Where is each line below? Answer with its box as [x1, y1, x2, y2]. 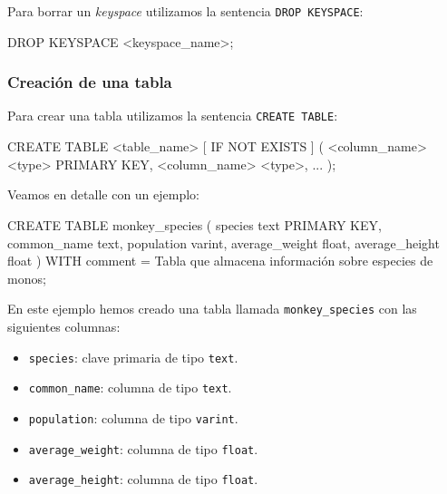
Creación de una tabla [7, 71, 172, 93]
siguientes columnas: [7, 316, 121, 335]
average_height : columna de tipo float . [28, 470, 258, 489]
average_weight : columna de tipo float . [28, 439, 258, 458]
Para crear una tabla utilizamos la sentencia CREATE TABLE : [7, 106, 338, 125]
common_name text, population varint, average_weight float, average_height [7, 233, 440, 252]
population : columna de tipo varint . [28, 408, 238, 427]
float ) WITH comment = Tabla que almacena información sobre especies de [7, 251, 433, 270]
